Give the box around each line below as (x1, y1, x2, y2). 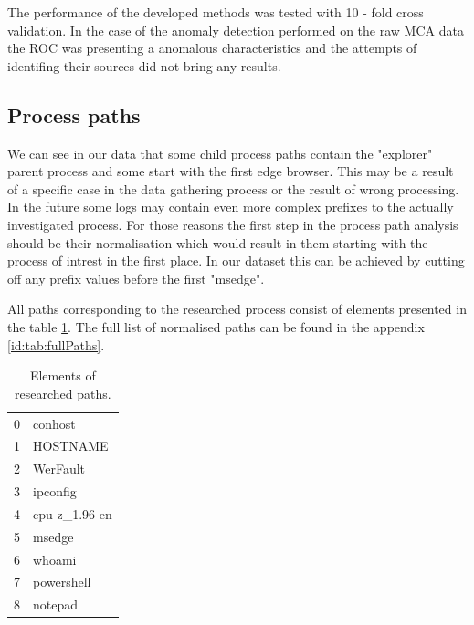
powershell (33, 572, 91, 591)
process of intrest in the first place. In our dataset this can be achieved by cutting (7, 251, 465, 270)
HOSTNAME (33, 436, 109, 455)
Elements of (29, 366, 96, 385)
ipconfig (33, 482, 77, 501)
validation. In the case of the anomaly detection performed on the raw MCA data (7, 20, 464, 39)
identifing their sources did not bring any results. (7, 56, 281, 75)
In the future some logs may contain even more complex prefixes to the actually (7, 197, 454, 216)
